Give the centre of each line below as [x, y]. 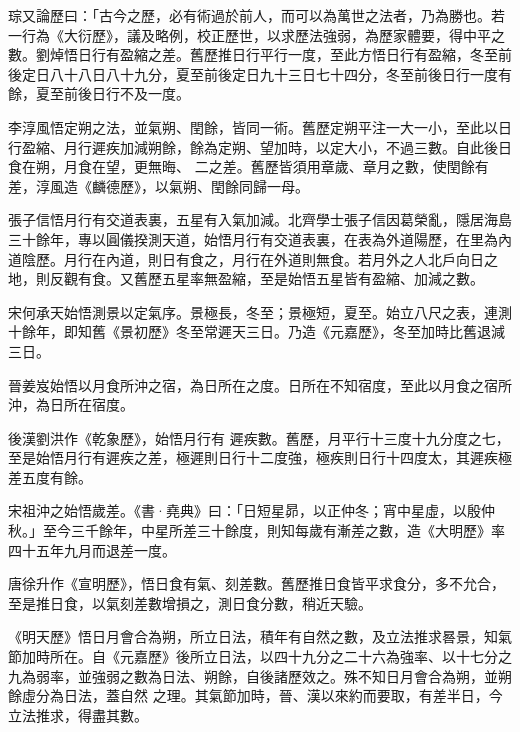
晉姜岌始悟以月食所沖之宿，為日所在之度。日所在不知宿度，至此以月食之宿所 [260, 384]
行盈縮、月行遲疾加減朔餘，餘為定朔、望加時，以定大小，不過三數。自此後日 [260, 146]
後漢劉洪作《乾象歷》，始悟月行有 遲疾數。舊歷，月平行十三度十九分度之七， [259, 437]
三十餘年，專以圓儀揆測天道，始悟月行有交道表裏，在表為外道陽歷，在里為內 [260, 238]
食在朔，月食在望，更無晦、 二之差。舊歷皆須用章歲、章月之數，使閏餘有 [248, 166]
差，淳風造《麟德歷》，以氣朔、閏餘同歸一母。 [158, 185]
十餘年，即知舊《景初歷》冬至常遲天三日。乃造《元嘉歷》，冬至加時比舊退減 [256, 331]
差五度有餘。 [50, 476]
